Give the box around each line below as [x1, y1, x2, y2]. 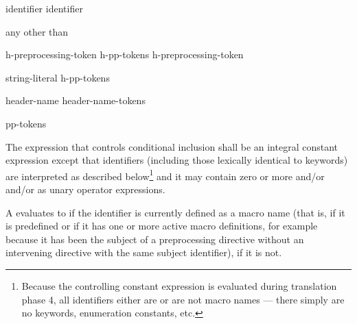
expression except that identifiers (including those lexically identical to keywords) [5, 153, 348, 167]
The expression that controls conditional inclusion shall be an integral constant [5, 139, 338, 153]
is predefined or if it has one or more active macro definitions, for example [5, 219, 318, 233]
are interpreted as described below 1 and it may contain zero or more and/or [5, 166, 325, 183]
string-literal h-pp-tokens [5, 70, 110, 84]
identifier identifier [5, 1, 83, 15]
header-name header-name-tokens [5, 93, 146, 108]
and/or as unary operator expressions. [5, 182, 165, 196]
